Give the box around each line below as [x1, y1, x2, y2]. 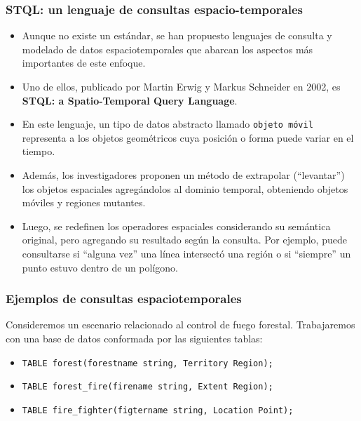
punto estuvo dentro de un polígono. [22, 260, 179, 274]
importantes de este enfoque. [22, 55, 146, 70]
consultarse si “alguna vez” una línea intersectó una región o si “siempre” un [22, 246, 351, 260]
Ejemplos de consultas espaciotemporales [6, 290, 242, 307]
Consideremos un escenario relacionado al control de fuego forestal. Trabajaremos [6, 317, 355, 332]
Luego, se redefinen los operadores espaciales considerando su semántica [22, 218, 331, 233]
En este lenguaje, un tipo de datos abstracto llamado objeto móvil [22, 116, 313, 131]
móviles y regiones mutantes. [22, 195, 146, 210]
